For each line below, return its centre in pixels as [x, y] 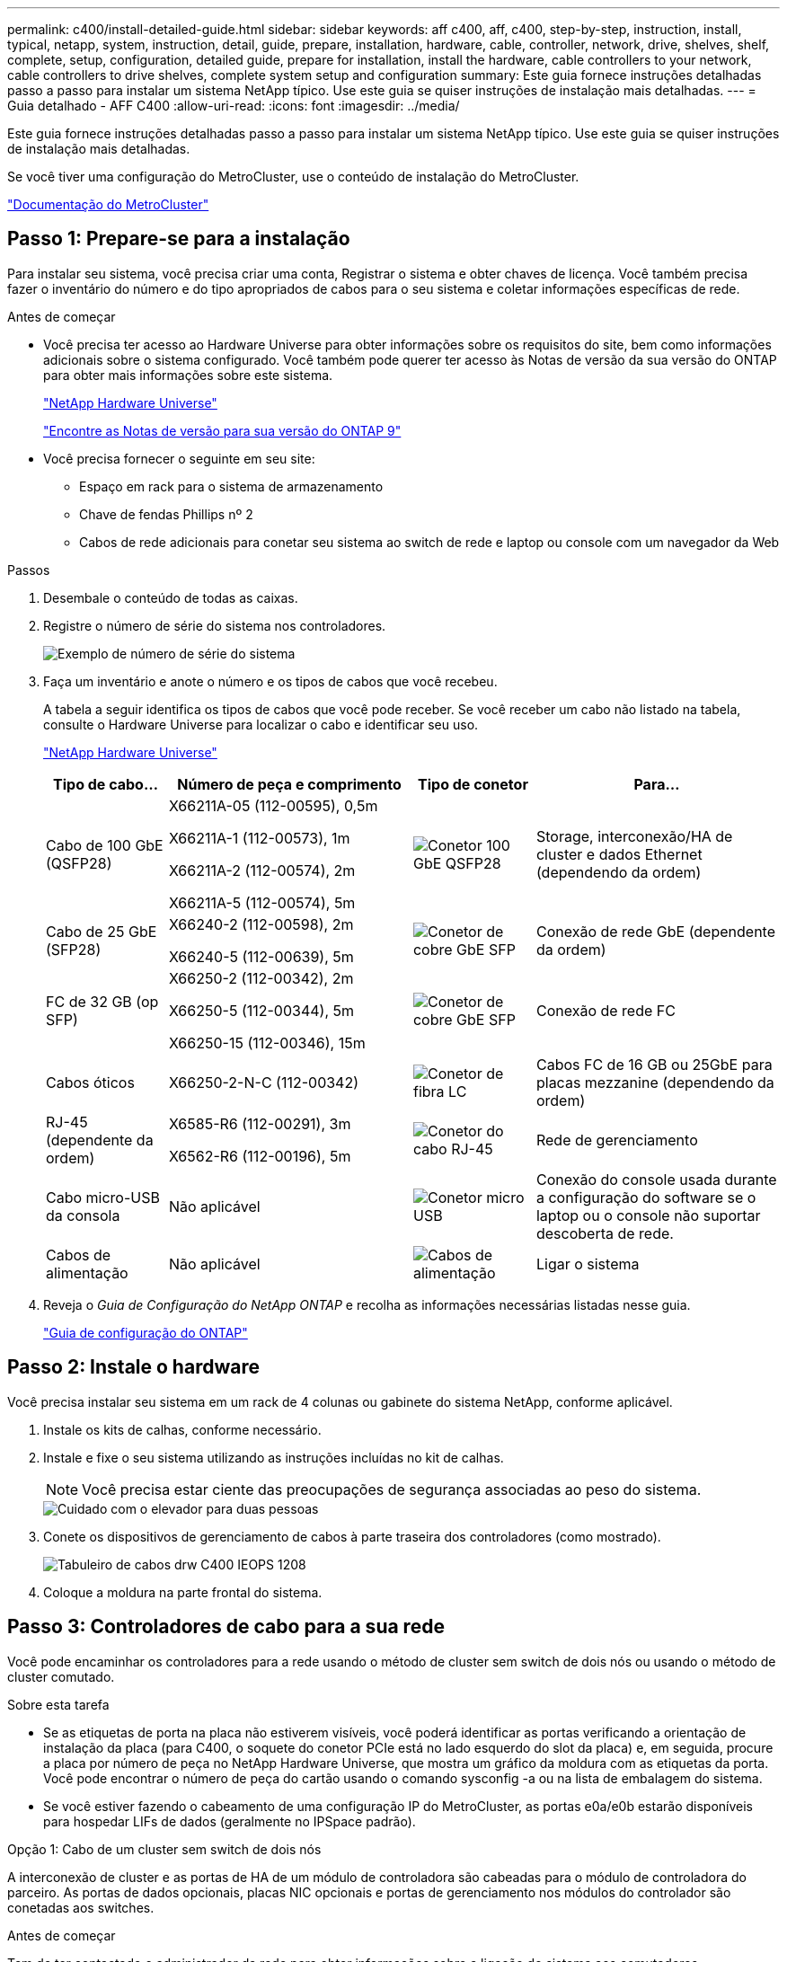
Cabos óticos [90, 1082]
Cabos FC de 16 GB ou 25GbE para [654, 1064]
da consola [83, 1215]
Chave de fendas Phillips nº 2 [166, 514]
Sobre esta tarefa [58, 1704]
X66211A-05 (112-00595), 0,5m [273, 805]
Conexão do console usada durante [656, 1179]
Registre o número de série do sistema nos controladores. [215, 625]
